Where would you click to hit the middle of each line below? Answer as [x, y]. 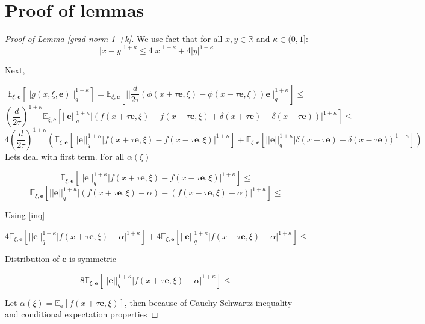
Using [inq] [25, 215]
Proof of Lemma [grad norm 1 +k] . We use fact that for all [114, 39]
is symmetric [93, 258]
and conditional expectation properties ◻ [82, 314]
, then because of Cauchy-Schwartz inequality [208, 302]
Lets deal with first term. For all [65, 156]
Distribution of [32, 258]
